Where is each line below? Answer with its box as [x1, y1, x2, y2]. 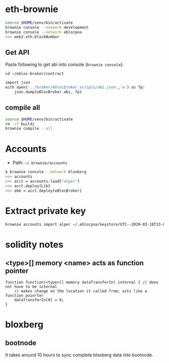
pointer [5, 267, 29, 275]
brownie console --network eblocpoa [5, 29, 82, 35]
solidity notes [5, 239, 64, 250]
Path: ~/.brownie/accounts [12, 160, 68, 166]
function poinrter [5, 293, 44, 298]
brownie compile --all [5, 126, 53, 131]
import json [5, 80, 30, 85]
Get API [5, 48, 30, 56]
